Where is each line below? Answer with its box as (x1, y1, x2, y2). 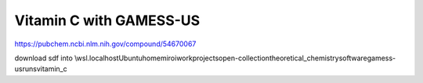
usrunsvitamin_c (14, 64, 67, 74)
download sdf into (14, 53, 74, 63)
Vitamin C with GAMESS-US (14, 12, 201, 29)
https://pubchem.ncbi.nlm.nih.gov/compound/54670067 (14, 39, 197, 49)
